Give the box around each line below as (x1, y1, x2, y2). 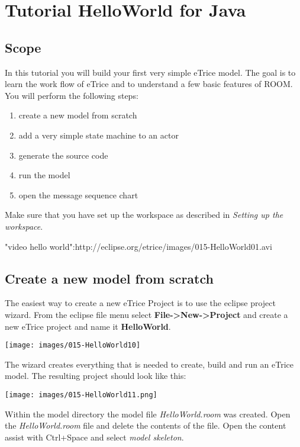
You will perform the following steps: (5, 89, 138, 101)
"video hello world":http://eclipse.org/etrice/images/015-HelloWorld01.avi (5, 240, 272, 252)
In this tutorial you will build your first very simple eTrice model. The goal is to (5, 66, 296, 78)
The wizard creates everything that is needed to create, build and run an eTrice (5, 358, 294, 370)
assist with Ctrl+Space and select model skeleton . (5, 430, 184, 443)
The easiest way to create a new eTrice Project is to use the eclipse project (5, 297, 276, 309)
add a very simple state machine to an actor (18, 128, 179, 141)
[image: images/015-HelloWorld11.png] (5, 390, 157, 399)
